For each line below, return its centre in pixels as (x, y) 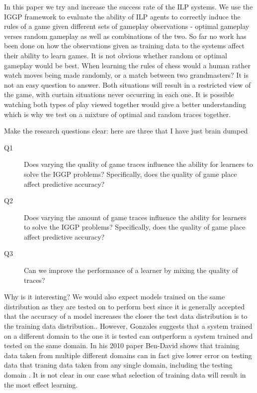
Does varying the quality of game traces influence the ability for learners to (138, 164)
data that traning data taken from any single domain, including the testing (118, 365)
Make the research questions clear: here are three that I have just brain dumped (126, 131)
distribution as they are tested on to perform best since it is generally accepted (125, 306)
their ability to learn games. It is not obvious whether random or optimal (116, 55)
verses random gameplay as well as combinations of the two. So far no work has (125, 36)
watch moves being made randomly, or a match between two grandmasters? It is (126, 75)
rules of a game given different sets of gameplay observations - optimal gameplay (127, 26)
